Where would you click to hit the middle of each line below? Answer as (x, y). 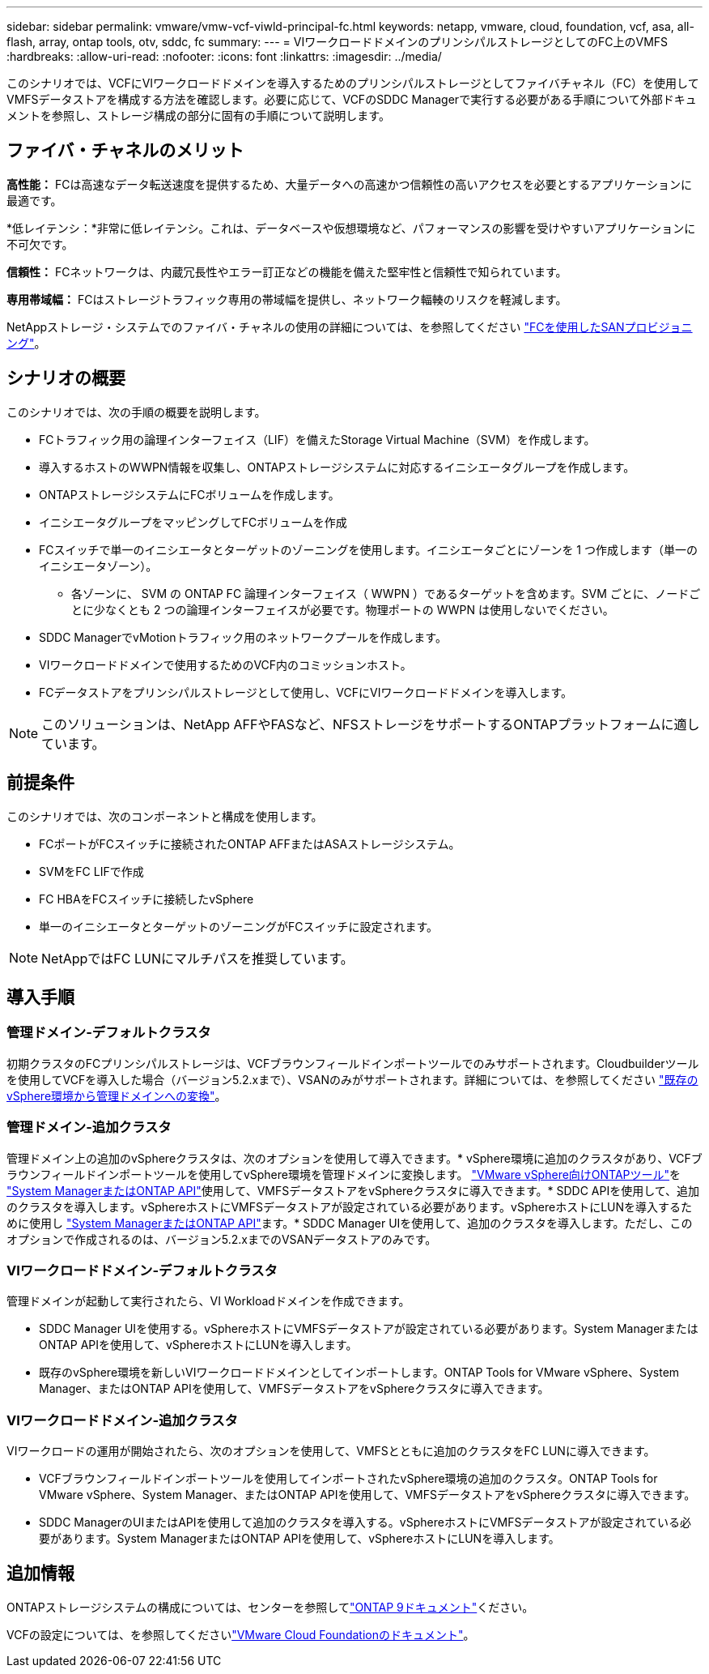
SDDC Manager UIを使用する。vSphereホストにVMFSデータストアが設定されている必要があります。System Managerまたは (369, 1329)
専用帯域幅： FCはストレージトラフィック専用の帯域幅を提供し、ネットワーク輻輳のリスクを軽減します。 (287, 299)
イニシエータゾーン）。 (98, 566)
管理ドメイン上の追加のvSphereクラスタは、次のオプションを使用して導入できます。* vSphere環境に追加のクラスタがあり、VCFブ (354, 1158)
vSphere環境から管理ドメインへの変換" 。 (117, 1095)
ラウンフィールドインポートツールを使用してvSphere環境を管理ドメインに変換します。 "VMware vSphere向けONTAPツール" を (344, 1174)
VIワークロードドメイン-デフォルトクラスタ (142, 1270)
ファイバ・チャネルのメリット (125, 151)
